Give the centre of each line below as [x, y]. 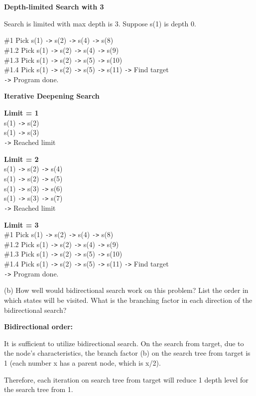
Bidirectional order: [38, 327]
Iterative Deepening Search [52, 96]
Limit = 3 [21, 224]
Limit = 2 [21, 159]
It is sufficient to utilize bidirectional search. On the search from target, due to [124, 343]
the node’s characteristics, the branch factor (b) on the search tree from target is [127, 353]
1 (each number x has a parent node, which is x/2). [82, 362]
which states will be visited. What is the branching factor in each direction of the [128, 300]
